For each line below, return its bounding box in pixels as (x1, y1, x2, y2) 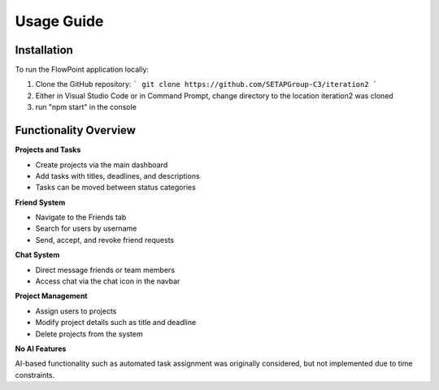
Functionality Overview (15, 123, 136, 137)
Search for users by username (35, 223, 137, 233)
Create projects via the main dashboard (35, 159, 168, 170)
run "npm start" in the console (35, 102, 137, 112)
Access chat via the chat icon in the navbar (35, 276, 180, 286)
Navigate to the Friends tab (35, 212, 127, 223)
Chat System (15, 250, 60, 260)
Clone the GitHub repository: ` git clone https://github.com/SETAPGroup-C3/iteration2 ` (35, 80, 378, 89)
